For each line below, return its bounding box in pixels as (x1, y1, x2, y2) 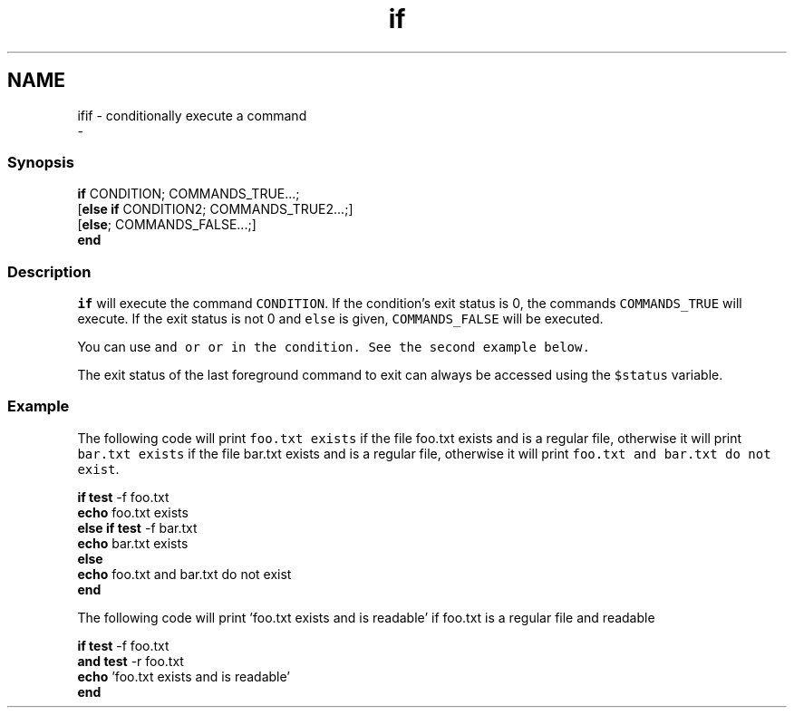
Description (7, 262, 92, 281)
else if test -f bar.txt (77, 519, 198, 536)
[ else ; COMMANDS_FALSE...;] (77, 217, 257, 233)
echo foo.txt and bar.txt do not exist (77, 565, 292, 582)
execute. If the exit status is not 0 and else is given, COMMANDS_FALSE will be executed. (77, 311, 604, 327)
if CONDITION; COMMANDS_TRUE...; (77, 186, 300, 202)
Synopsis (7, 152, 74, 171)
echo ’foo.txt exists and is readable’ (77, 668, 290, 684)
